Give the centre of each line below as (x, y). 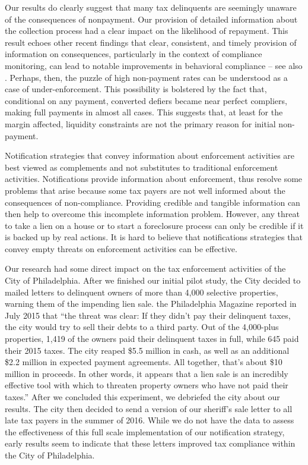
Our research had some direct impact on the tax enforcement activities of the (145, 268)
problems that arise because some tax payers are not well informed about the (145, 190)
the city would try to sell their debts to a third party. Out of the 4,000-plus (142, 327)
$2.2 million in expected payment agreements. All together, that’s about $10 (144, 362)
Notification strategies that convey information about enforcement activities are (150, 155)
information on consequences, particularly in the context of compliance (134, 54)
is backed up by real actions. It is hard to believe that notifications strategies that (154, 237)
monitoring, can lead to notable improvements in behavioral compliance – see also (154, 65)
